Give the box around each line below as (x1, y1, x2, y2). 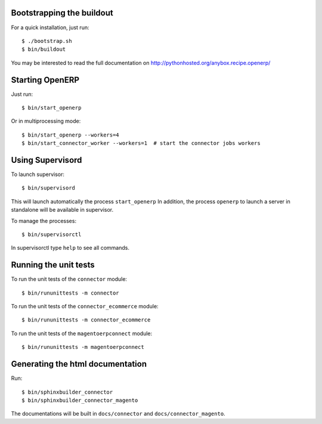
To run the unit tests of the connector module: (11, 276, 128, 283)
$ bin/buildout (21, 46, 66, 53)
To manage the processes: (11, 217, 77, 224)
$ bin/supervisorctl (21, 231, 82, 238)
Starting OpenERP (11, 75, 80, 85)
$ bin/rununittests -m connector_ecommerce (21, 317, 151, 323)
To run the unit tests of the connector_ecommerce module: (11, 303, 159, 310)
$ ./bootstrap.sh (21, 38, 72, 44)
